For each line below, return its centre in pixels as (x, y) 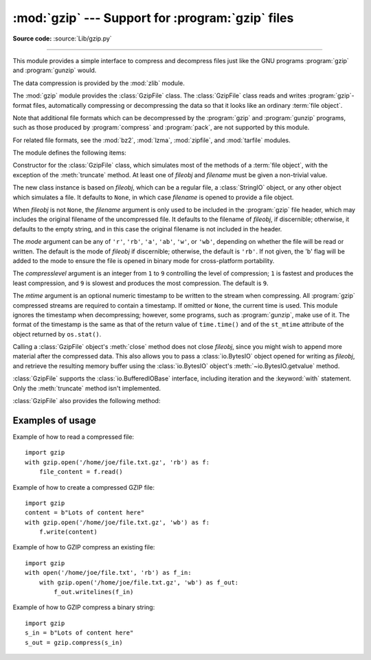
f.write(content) (68, 532)
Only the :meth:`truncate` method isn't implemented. (87, 388)
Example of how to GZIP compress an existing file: (84, 547)
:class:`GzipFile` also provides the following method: (87, 401)
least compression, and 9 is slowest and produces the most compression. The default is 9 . (140, 283)
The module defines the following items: (69, 153)
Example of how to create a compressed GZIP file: (83, 487)
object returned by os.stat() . (57, 334)
